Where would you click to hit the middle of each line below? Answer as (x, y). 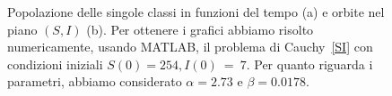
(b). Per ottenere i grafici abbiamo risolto (200, 29)
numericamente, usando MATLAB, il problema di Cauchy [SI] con (190, 47)
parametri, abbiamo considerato (95, 81)
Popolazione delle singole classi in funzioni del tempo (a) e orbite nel (196, 12)
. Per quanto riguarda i (309, 64)
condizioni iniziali (55, 64)
